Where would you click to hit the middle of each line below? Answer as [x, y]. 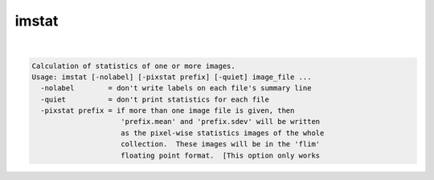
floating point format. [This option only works [221, 155]
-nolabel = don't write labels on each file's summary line [176, 88]
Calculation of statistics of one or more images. [134, 66]
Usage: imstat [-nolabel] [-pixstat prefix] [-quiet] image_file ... [172, 77]
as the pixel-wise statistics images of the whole [223, 133]
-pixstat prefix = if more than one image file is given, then [168, 111]
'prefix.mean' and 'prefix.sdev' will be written [221, 122]
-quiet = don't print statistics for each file [155, 99]
